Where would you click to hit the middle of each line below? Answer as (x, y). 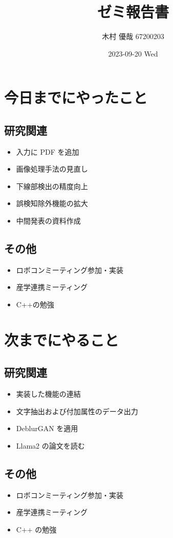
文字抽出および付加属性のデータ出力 (77, 411)
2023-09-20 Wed (133, 53)
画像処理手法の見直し (52, 169)
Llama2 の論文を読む (50, 446)
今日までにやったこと (76, 97)
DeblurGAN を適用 (47, 428)
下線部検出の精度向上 (52, 186)
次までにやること (62, 339)
